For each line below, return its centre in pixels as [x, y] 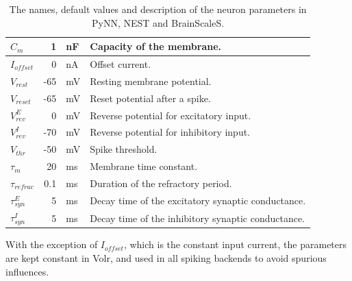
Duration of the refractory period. [161, 183]
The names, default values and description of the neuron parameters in [158, 9]
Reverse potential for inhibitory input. [170, 132]
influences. [27, 271]
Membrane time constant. [144, 166]
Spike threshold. [124, 149]
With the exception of [52, 244]
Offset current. [121, 64]
